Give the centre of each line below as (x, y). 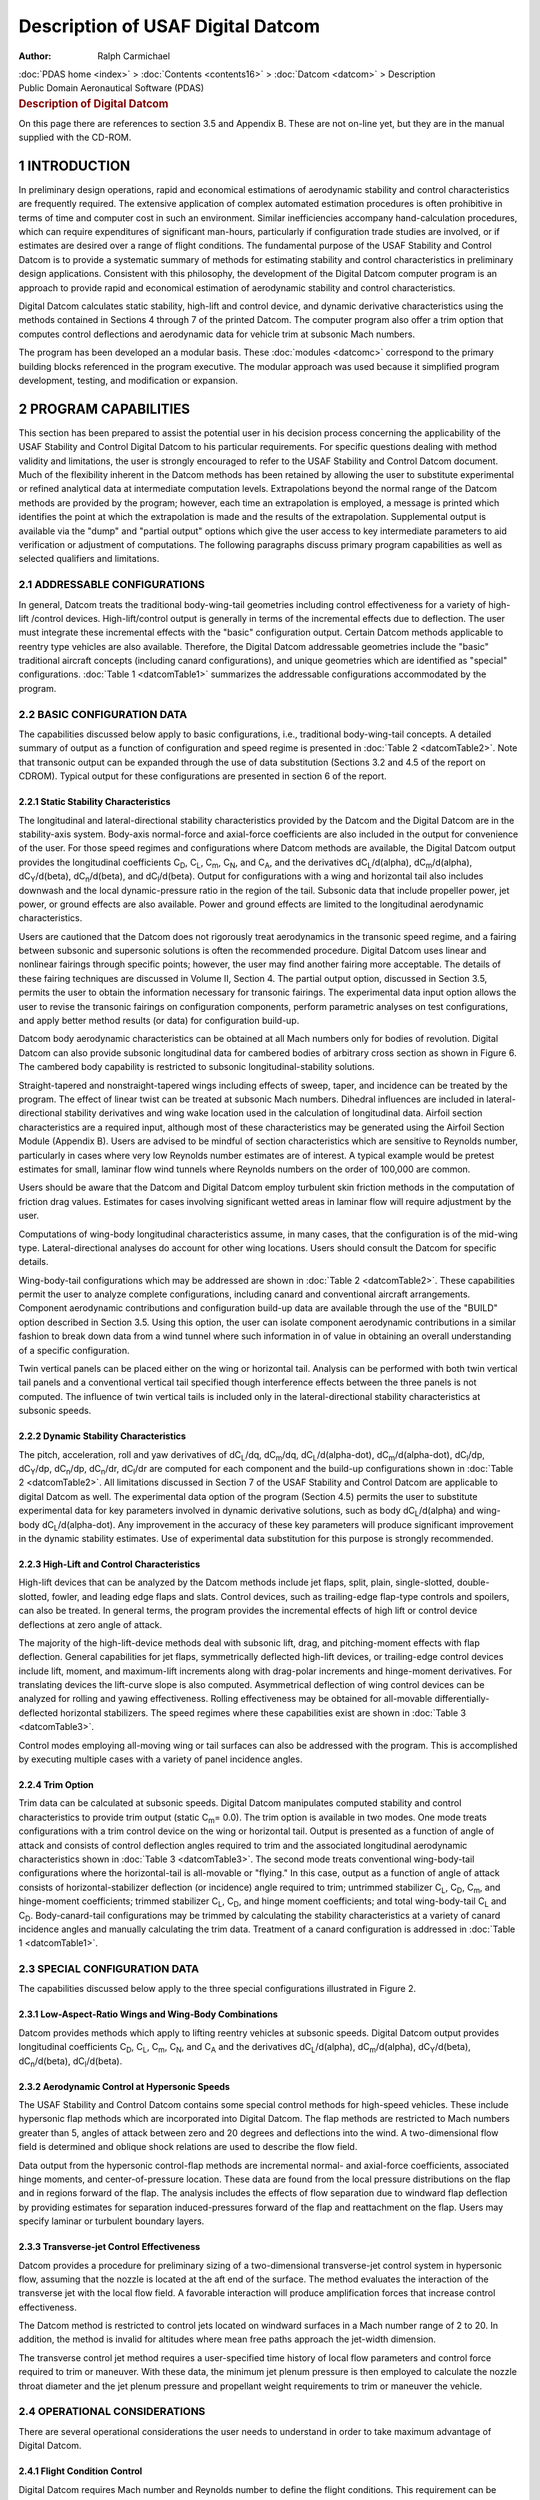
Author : (35, 56)
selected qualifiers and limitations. (89, 559)
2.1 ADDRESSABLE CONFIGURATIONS (111, 585)
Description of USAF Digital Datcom (169, 26)
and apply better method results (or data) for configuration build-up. (159, 1021)
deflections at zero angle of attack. (90, 1624)
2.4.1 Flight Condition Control (80, 2471)
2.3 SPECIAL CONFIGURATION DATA (109, 1969)
